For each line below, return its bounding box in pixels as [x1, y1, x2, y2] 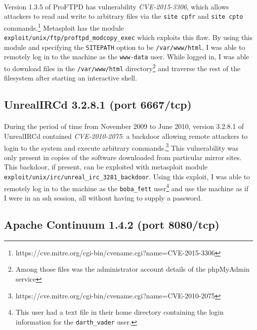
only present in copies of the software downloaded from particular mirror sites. [4, 152, 242, 162]
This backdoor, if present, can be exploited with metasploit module [4, 162, 208, 172]
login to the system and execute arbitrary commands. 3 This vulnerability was [4, 141, 239, 153]
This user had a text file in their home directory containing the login [15, 307, 224, 317]
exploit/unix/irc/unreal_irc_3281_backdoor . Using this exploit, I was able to [4, 171, 250, 181]
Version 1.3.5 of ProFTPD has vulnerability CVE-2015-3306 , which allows [4, 1, 229, 11]
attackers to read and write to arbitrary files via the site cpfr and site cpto [4, 11, 243, 21]
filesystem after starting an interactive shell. [4, 73, 137, 83]
